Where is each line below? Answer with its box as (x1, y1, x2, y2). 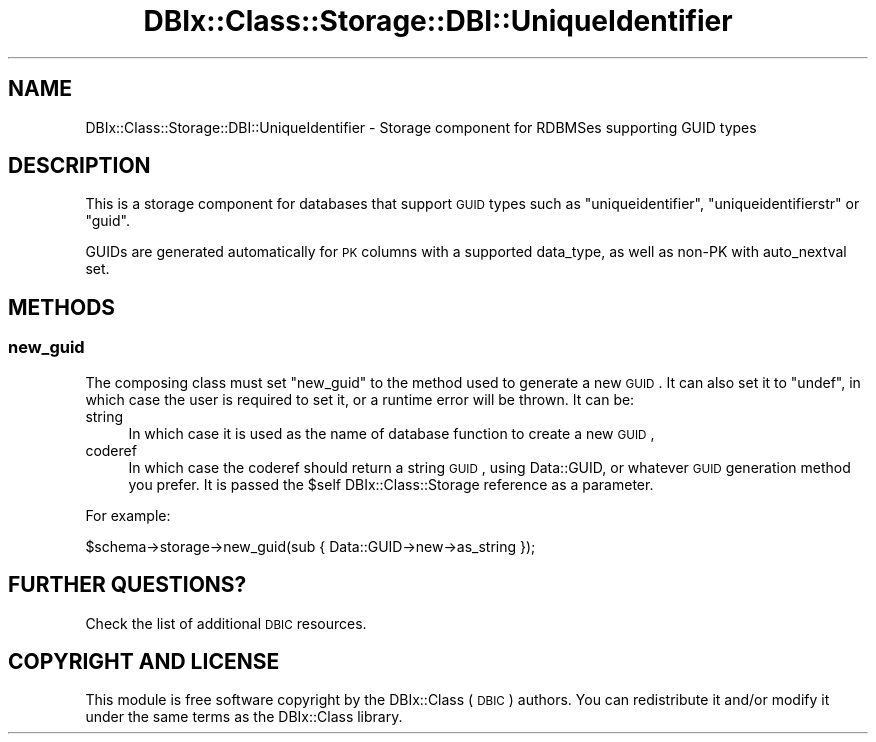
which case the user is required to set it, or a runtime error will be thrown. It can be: (85, 390, 635, 408)
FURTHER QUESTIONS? (8, 572, 247, 598)
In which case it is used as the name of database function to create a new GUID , (128, 424, 655, 442)
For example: (85, 506, 171, 524)
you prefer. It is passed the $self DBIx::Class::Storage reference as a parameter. (128, 475, 654, 493)
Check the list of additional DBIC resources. (85, 614, 367, 632)
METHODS (8, 294, 116, 320)
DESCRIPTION (8, 153, 151, 179)
